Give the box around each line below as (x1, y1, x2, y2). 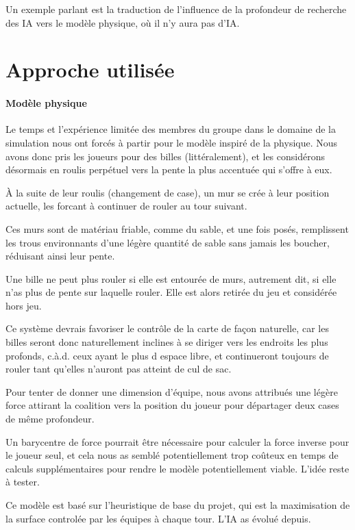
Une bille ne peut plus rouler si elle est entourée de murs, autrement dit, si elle (5, 271, 336, 286)
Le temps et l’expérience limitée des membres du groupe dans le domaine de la (5, 122, 336, 136)
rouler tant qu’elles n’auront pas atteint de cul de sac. (5, 362, 232, 376)
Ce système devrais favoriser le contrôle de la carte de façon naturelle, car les (5, 321, 329, 336)
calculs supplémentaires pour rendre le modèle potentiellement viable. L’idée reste (5, 461, 350, 475)
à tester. (5, 475, 40, 489)
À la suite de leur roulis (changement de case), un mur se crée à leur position (5, 185, 330, 199)
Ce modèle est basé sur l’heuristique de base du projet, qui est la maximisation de (5, 498, 350, 512)
